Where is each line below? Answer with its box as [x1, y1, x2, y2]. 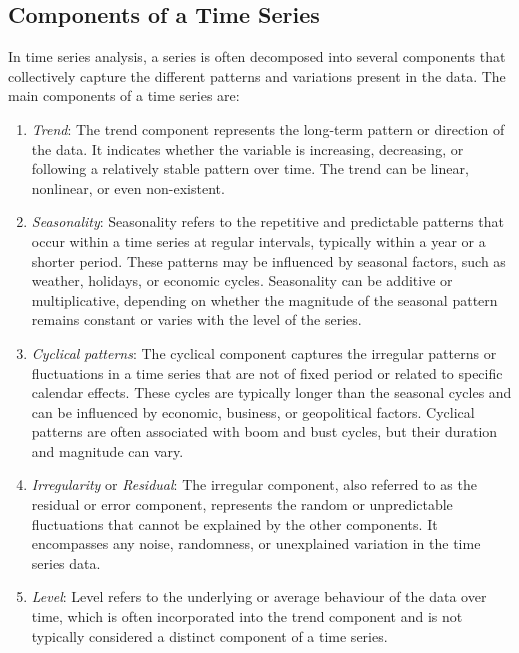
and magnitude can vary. [31, 440, 184, 461]
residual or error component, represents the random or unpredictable [31, 494, 453, 515]
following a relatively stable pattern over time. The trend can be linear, [31, 158, 469, 179]
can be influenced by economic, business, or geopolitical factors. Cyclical [31, 401, 475, 422]
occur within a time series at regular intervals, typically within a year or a [31, 230, 486, 251]
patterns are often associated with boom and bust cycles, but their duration [31, 421, 498, 442]
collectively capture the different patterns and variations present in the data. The [8, 65, 506, 86]
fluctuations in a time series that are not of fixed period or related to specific [31, 362, 503, 383]
